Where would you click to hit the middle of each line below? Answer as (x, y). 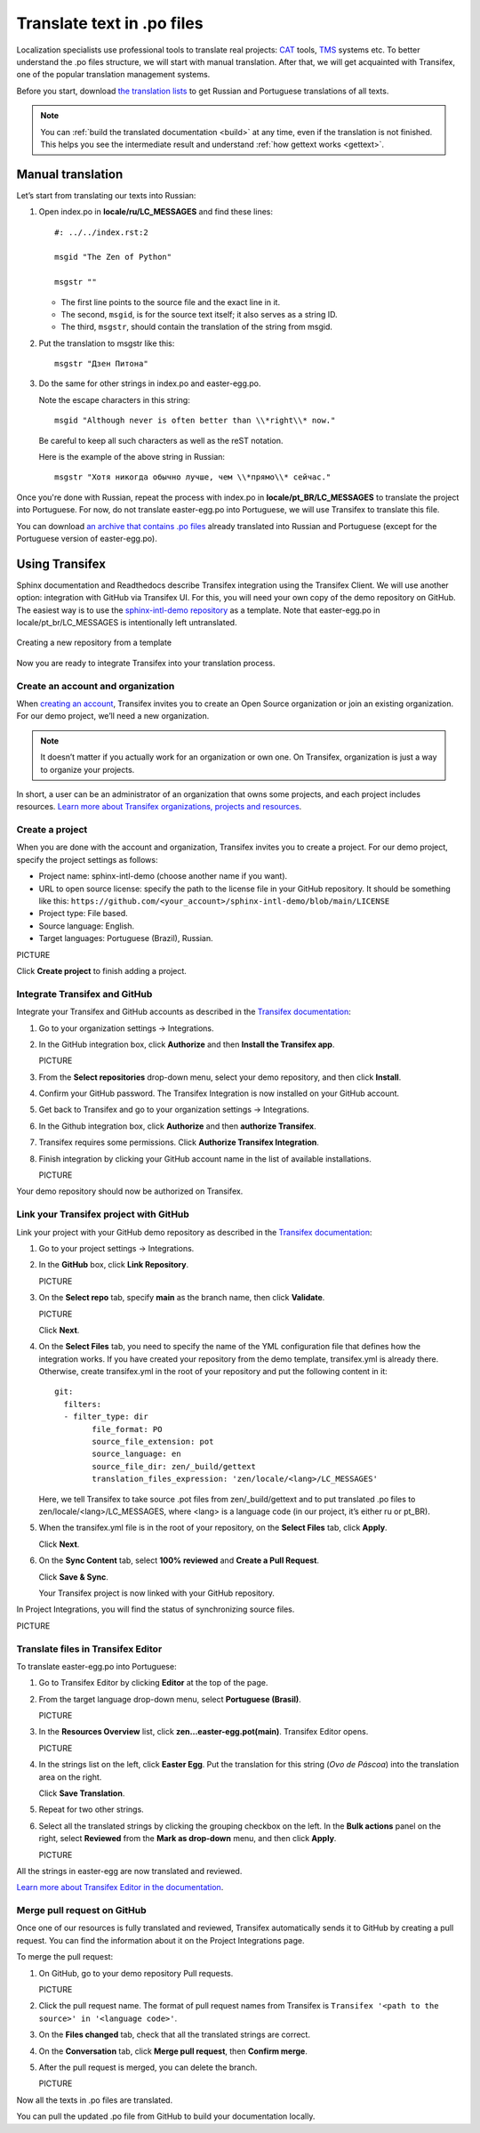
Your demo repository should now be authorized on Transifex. (130, 1191)
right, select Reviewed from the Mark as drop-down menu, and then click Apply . (188, 1839)
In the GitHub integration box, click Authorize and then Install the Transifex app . (187, 1044)
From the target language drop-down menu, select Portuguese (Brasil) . (170, 1699)
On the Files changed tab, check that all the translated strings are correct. (175, 2035)
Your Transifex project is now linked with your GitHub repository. (156, 1593)
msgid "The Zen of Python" (113, 257)
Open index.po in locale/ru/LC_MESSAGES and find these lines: (156, 212)
